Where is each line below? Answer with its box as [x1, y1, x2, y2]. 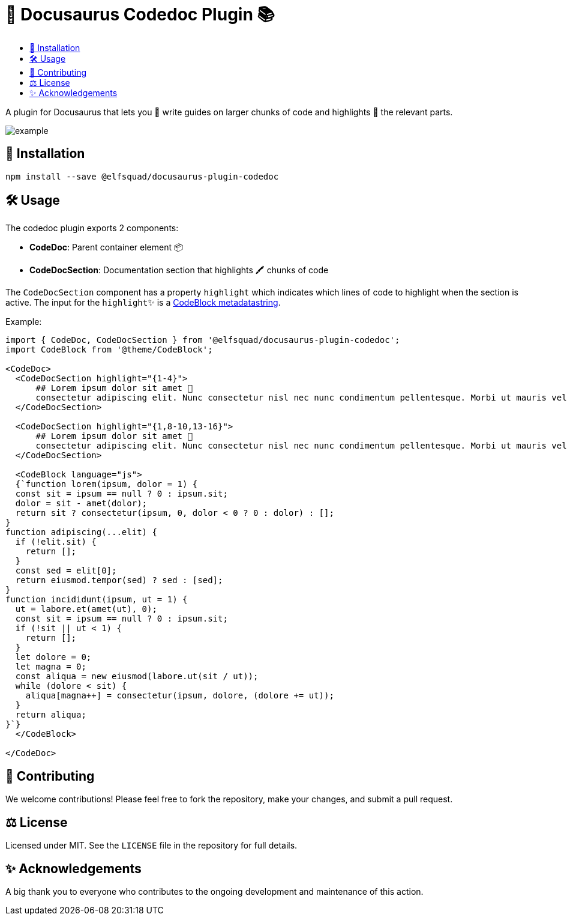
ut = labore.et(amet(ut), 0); [15, 604, 157, 614]
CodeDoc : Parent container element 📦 [29, 242, 184, 253]
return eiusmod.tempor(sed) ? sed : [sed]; [15, 575, 223, 586]
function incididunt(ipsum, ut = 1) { [5, 595, 188, 605]
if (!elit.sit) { [15, 537, 97, 547]
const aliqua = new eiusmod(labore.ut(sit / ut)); [15, 671, 259, 682]
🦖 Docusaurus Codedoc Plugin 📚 [5, 4, 275, 25]
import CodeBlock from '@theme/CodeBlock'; [5, 345, 213, 355]
